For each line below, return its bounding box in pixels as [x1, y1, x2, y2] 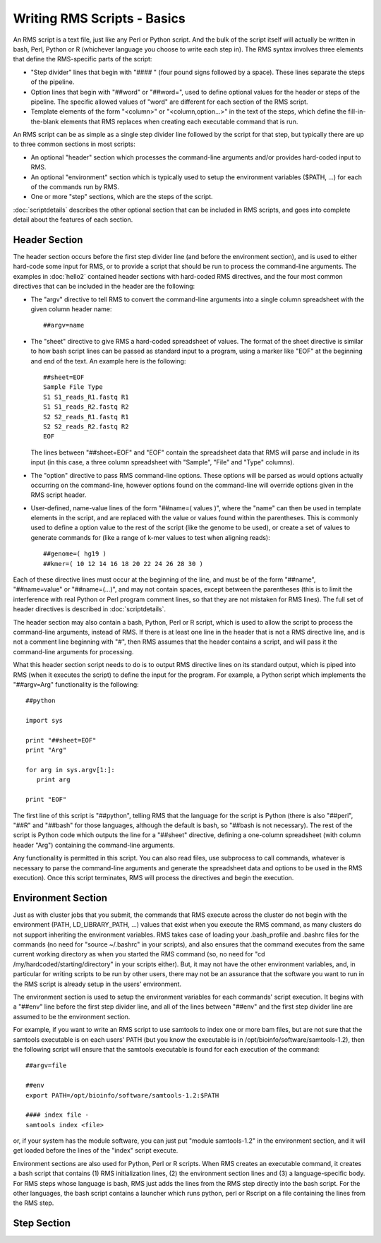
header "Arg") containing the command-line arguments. [13, 841, 176, 849]
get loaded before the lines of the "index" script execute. [13, 1146, 179, 1155]
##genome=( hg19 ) [43, 550, 107, 558]
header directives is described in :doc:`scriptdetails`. [13, 605, 166, 613]
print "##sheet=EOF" [25, 736, 97, 744]
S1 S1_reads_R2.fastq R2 [43, 403, 129, 411]
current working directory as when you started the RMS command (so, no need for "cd [13, 950, 265, 959]
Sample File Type [43, 383, 103, 391]
